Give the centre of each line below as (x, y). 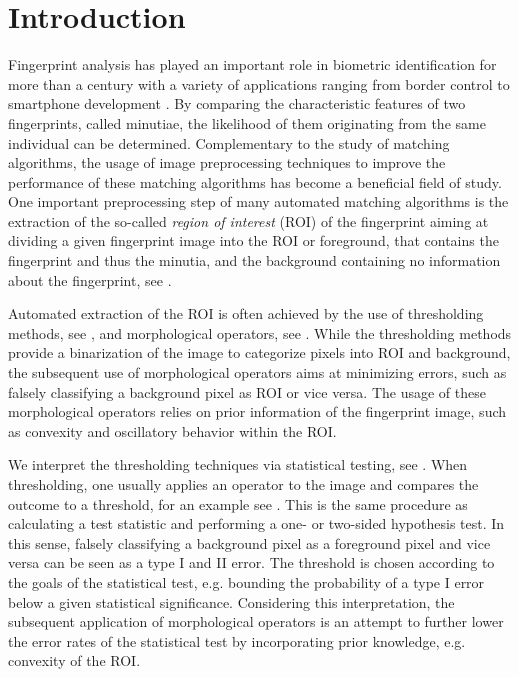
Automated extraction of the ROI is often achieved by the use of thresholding (246, 313)
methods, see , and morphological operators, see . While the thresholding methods (260, 332)
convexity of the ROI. (74, 660)
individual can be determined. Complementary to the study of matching (229, 142)
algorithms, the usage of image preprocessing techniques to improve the (227, 162)
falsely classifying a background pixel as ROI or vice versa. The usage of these (247, 391)
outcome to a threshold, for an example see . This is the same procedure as (238, 503)
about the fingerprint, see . (90, 279)
